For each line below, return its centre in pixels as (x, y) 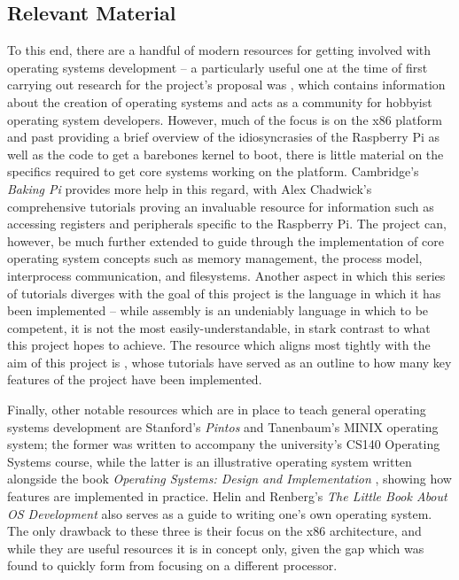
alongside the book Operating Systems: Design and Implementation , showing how (229, 479)
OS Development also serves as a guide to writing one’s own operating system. (220, 513)
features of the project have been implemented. (135, 379)
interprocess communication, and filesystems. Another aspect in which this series (226, 275)
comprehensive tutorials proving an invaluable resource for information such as (221, 206)
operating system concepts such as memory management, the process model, (215, 258)
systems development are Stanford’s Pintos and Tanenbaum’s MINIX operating (223, 426)
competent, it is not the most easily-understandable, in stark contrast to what (219, 327)
